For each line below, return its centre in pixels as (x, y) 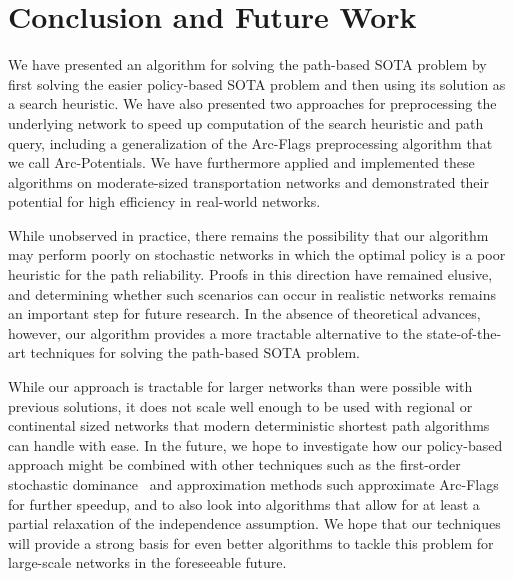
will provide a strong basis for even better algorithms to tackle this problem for (251, 542)
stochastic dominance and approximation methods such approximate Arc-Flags (253, 484)
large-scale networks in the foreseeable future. (147, 562)
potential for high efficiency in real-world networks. (164, 201)
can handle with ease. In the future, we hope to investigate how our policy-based (255, 444)
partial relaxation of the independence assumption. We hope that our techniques (254, 523)
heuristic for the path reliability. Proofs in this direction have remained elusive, (250, 274)
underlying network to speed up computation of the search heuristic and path (246, 122)
